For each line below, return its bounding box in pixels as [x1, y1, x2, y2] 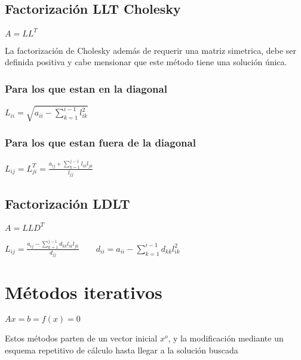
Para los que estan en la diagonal [5, 81, 167, 96]
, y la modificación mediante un [168, 332, 284, 344]
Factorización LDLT [5, 194, 130, 212]
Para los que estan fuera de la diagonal [5, 135, 196, 150]
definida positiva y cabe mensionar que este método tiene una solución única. [5, 56, 287, 68]
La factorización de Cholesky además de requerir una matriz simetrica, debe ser [5, 44, 297, 56]
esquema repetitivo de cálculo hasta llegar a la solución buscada [5, 343, 238, 356]
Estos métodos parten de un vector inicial [5, 332, 158, 344]
